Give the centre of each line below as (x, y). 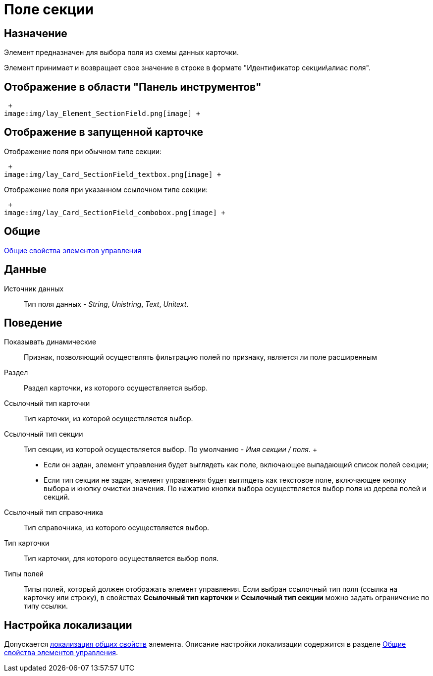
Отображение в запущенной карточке (104, 132)
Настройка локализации (68, 625)
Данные (25, 270)
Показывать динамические (50, 342)
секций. (57, 497)
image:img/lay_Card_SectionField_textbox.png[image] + (113, 174)
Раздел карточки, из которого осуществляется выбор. (116, 388)
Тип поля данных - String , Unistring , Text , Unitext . (106, 304)
